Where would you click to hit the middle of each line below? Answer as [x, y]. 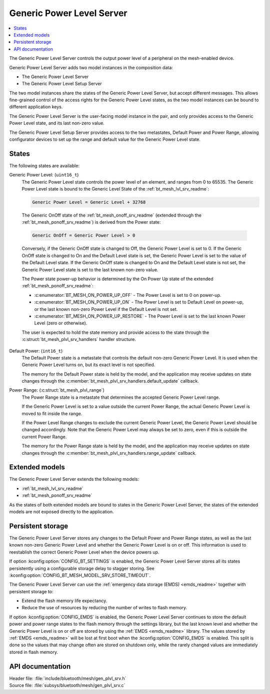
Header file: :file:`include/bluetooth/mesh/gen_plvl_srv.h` [68, 678]
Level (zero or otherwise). [61, 323]
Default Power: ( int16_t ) [36, 351]
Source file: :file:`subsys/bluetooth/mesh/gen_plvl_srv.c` [67, 685]
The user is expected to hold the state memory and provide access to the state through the [115, 332]
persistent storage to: [31, 591]
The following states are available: [44, 165]
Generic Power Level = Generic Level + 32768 [89, 202]
